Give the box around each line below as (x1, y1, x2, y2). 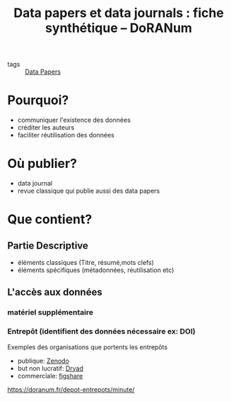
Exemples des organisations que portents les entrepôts (7, 342, 168, 351)
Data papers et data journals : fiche (13, 5, 224, 21)
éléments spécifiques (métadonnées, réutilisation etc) (17, 266, 174, 274)
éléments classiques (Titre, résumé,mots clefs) (17, 259, 154, 267)
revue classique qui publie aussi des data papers (17, 186, 160, 196)
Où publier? (7, 156, 78, 171)
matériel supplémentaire (7, 307, 94, 317)
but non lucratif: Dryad (17, 363, 83, 373)
